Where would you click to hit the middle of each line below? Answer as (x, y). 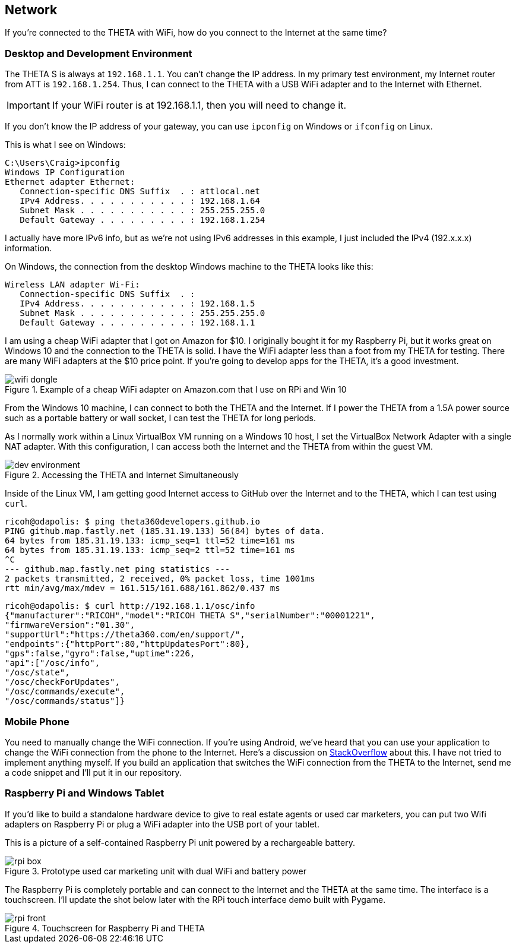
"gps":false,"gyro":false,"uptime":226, (100, 654)
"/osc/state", (37, 673)
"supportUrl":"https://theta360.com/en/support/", (125, 635)
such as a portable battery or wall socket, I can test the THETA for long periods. (161, 418)
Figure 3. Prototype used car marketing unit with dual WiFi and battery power (156, 871)
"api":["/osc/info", (53, 663)
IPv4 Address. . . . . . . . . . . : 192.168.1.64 (140, 201)
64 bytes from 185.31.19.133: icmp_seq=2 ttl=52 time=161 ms (150, 550)
